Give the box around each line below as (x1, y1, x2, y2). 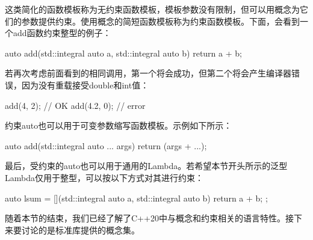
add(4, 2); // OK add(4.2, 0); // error (5, 99, 146, 111)
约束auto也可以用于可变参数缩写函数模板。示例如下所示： (5, 119, 232, 132)
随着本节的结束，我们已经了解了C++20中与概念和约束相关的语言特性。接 (5, 212, 294, 224)
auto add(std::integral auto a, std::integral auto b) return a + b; (5, 46, 242, 59)
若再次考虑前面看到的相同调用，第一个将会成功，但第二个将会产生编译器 (5, 67, 291, 79)
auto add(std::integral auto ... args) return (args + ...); (5, 139, 207, 152)
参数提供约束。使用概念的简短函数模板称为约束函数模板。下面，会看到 (21, 14, 300, 27)
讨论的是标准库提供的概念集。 (21, 223, 140, 236)
